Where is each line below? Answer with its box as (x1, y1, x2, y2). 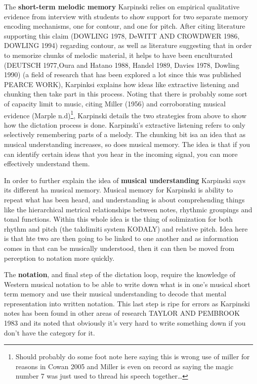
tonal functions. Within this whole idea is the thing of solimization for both (4, 214, 233, 224)
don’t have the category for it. (4, 327, 95, 337)
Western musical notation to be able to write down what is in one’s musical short (4, 279, 251, 289)
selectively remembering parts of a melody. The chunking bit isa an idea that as (4, 129, 246, 140)
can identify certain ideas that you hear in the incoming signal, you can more (4, 148, 238, 159)
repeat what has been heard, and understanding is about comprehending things (4, 194, 245, 204)
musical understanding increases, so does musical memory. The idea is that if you (4, 139, 250, 149)
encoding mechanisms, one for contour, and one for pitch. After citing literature (4, 21, 246, 31)
